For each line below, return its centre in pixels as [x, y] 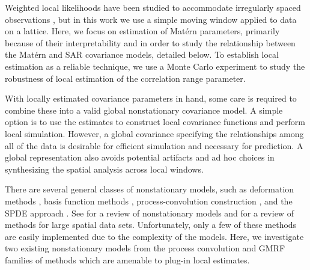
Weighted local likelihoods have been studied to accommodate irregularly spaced [153, 7]
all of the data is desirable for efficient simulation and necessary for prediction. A [154, 145]
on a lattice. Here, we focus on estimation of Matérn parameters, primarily [142, 31]
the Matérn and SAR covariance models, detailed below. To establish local [142, 54]
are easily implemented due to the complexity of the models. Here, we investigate [154, 236]
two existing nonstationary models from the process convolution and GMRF [145, 248]
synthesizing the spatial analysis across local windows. [104, 169]
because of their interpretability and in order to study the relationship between [150, 42]
